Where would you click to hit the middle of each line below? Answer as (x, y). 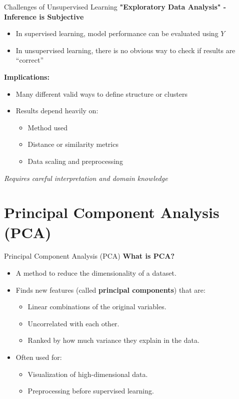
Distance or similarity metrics (73, 144)
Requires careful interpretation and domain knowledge (86, 178)
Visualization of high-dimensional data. (88, 374)
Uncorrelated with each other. (73, 323)
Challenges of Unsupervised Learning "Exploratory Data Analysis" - (115, 7)
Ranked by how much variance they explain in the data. (113, 340)
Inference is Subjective (44, 16)
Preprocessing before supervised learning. (91, 391)
